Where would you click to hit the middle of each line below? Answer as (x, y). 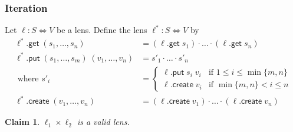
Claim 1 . (22, 122)
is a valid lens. (103, 122)
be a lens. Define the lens (102, 30)
